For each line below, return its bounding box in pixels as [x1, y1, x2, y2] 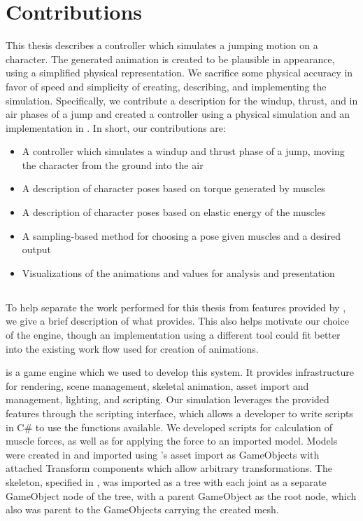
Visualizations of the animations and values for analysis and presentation [22, 265, 335, 280]
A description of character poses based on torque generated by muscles [22, 181, 325, 196]
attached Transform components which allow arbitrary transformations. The [6, 461, 332, 475]
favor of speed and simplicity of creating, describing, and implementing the [6, 79, 327, 93]
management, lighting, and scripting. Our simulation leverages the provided [6, 392, 329, 407]
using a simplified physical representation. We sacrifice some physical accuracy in [6, 65, 353, 80]
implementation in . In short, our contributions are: [6, 120, 226, 135]
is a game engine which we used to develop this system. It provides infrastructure [6, 365, 355, 379]
